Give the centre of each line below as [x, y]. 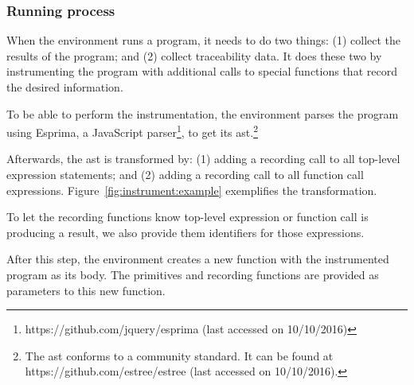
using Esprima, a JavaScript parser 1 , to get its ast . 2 [132, 131]
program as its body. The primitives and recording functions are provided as [193, 274]
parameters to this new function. [86, 290]
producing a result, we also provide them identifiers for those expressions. [186, 232]
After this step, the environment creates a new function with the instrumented [198, 259]
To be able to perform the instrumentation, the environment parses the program [203, 113]
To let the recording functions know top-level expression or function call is [187, 217]
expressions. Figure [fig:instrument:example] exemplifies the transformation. [192, 190]
